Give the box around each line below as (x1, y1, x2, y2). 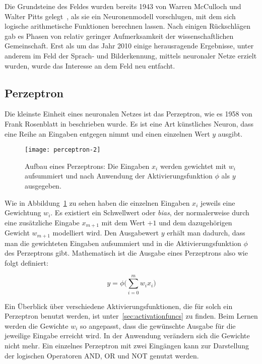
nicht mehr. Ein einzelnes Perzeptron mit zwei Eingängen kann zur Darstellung (5, 340, 249, 350)
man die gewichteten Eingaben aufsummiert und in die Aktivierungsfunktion (5, 237, 241, 248)
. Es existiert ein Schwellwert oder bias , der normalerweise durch (50, 207, 249, 218)
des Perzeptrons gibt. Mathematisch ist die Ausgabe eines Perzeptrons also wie (5, 248, 248, 258)
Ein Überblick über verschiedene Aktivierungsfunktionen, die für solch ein (5, 300, 233, 311)
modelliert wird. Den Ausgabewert (52, 227, 159, 238)
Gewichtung (5, 207, 41, 218)
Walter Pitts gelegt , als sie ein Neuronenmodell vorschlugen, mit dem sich (5, 11, 236, 21)
